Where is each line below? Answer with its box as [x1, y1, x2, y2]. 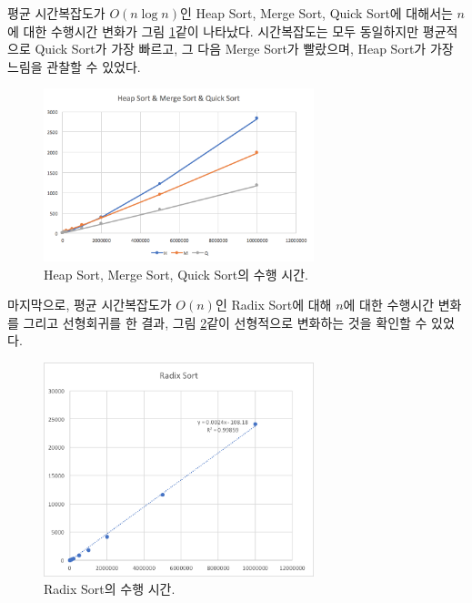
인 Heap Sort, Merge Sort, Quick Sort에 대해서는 [180, 4, 453, 22]
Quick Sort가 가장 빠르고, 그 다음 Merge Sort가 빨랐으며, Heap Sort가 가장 [35, 39, 454, 58]
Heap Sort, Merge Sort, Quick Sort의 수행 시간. [44, 264, 308, 283]
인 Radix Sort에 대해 [215, 295, 332, 314]
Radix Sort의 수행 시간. [44, 579, 176, 598]
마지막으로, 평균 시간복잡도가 [7, 295, 172, 314]
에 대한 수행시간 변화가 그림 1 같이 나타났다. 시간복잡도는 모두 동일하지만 [7, 21, 419, 40]
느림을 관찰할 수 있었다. [7, 56, 141, 76]
